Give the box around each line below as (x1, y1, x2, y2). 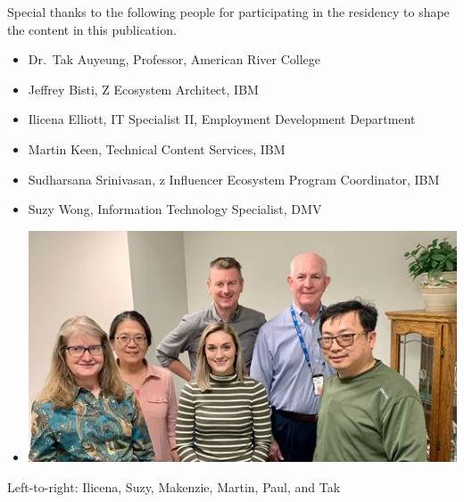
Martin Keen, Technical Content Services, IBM (28, 139, 286, 158)
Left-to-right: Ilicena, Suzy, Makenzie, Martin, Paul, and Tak (7, 477, 341, 496)
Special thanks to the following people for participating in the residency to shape (7, 3, 450, 21)
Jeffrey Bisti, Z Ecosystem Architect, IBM (28, 79, 259, 98)
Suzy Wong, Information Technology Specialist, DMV (28, 200, 322, 218)
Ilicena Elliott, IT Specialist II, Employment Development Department (28, 110, 416, 128)
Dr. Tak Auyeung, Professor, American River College (28, 50, 321, 69)
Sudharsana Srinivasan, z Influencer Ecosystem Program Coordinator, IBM (28, 169, 440, 188)
